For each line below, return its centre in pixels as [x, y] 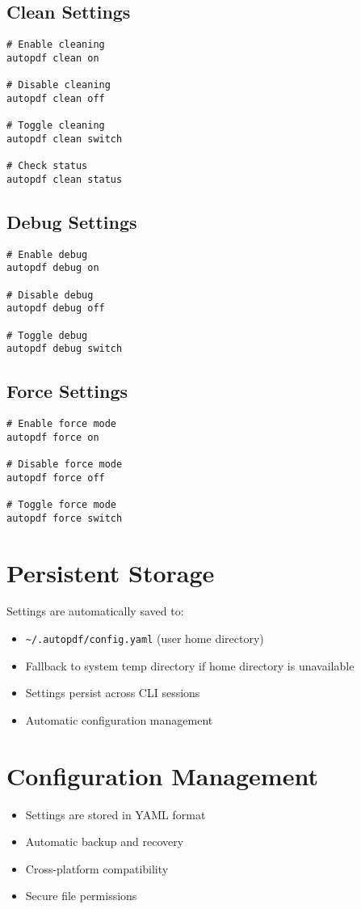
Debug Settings [72, 221]
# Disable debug [50, 295]
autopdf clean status [65, 179]
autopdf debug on [53, 268]
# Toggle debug [47, 335]
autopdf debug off [56, 309]
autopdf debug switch [65, 349]
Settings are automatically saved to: [95, 611]
